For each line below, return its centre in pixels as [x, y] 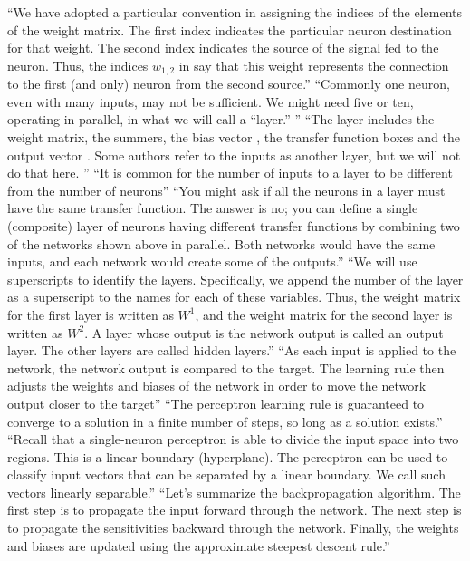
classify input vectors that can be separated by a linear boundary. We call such [226, 474]
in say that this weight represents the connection [314, 65]
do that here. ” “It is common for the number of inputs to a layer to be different [230, 173]
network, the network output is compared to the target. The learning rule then [226, 368]
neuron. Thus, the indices [78, 65]
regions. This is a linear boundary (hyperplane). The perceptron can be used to [228, 456]
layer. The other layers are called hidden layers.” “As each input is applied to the [232, 350]
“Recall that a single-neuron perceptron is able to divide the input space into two [233, 439]
